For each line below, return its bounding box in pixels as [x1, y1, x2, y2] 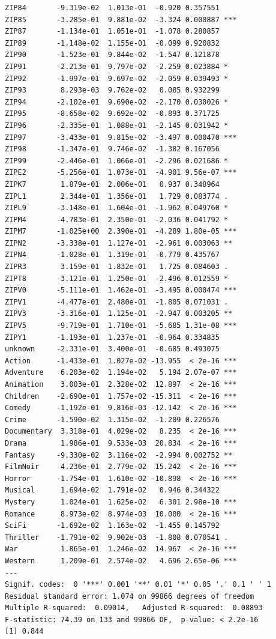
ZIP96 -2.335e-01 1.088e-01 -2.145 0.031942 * [5, 121, 229, 130]
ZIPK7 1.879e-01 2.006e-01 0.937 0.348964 [5, 180, 220, 189]
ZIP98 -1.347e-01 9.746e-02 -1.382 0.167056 [5, 145, 220, 154]
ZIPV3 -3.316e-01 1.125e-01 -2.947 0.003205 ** [5, 309, 233, 318]
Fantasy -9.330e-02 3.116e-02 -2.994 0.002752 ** [5, 450, 233, 459]
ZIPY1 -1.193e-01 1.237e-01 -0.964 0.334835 [5, 333, 220, 342]
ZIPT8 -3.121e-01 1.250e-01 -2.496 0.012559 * [5, 274, 229, 283]
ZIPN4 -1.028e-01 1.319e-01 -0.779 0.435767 [5, 250, 220, 259]
